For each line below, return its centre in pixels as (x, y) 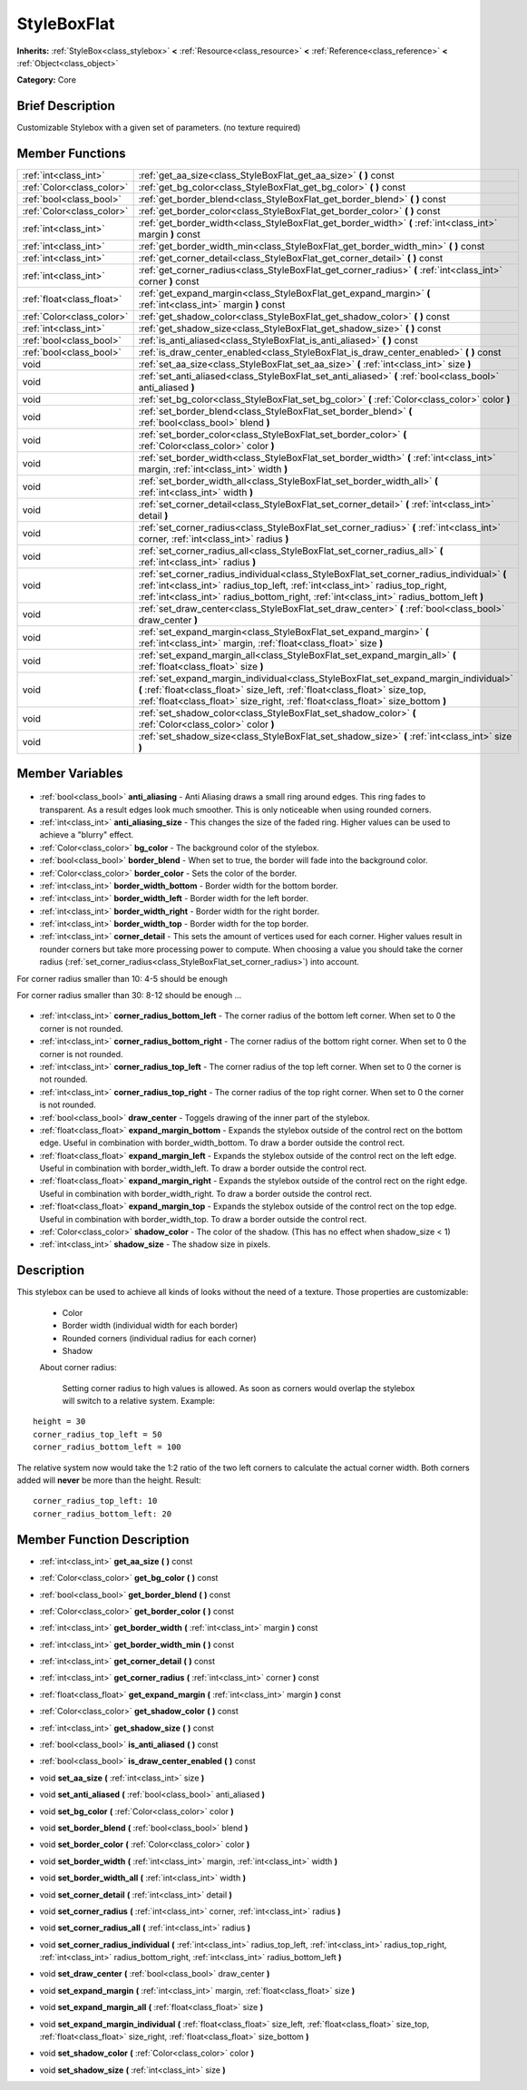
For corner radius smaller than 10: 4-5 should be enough (122, 978)
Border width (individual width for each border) (150, 1326)
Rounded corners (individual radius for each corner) (160, 1338)
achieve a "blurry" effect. (87, 835)
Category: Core (47, 80)
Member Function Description (103, 1540)
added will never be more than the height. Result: (109, 1480)
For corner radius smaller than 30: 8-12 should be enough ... (129, 996)
